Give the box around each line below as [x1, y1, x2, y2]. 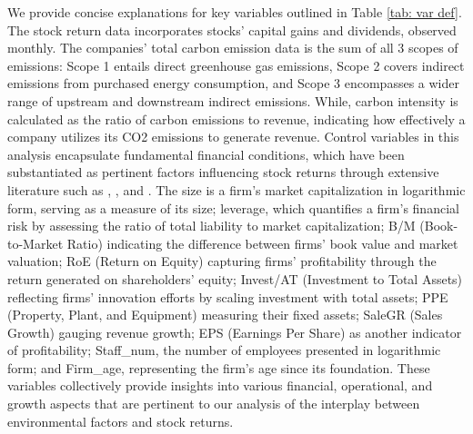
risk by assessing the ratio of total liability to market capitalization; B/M [7, 216, 416, 235]
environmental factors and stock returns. [7, 411, 234, 430]
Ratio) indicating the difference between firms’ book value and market [66, 233, 458, 252]
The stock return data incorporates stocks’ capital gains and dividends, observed [7, 20, 457, 39]
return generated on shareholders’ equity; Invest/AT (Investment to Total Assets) [7, 269, 463, 288]
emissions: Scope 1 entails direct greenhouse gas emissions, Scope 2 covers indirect [7, 55, 465, 74]
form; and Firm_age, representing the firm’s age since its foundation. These [7, 358, 430, 377]
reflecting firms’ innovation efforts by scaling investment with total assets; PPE [7, 287, 448, 306]
